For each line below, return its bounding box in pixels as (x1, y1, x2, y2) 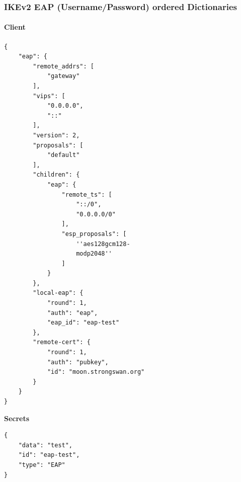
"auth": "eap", (47, 309, 98, 316)
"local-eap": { (33, 289, 84, 297)
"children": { (33, 171, 80, 179)
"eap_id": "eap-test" (47, 319, 120, 327)
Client (4, 22, 26, 32)
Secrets (4, 413, 30, 423)
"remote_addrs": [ (33, 62, 94, 70)
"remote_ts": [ (61, 191, 112, 198)
